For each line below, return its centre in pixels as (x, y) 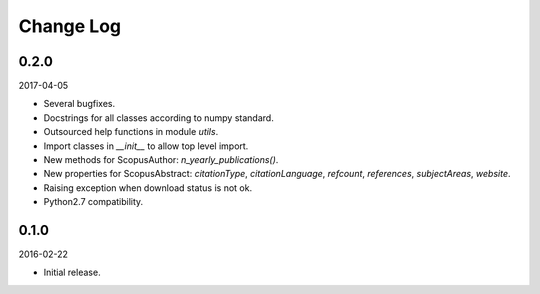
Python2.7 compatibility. (93, 202)
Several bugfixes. (79, 104)
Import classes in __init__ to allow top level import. (146, 146)
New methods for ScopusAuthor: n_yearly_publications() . (161, 160)
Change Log (70, 26)
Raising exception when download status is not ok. (148, 187)
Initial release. (72, 272)
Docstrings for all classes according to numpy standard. (158, 117)
